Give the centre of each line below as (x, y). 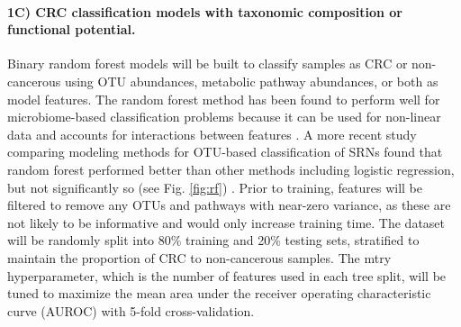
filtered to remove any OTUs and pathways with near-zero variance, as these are (229, 205)
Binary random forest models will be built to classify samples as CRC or (208, 64)
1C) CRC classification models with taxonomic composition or (205, 11)
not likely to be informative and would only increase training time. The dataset (226, 222)
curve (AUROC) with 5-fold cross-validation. (131, 310)
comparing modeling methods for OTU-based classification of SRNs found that (225, 152)
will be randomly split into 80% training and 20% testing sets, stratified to (213, 240)
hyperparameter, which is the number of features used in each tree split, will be (227, 275)
